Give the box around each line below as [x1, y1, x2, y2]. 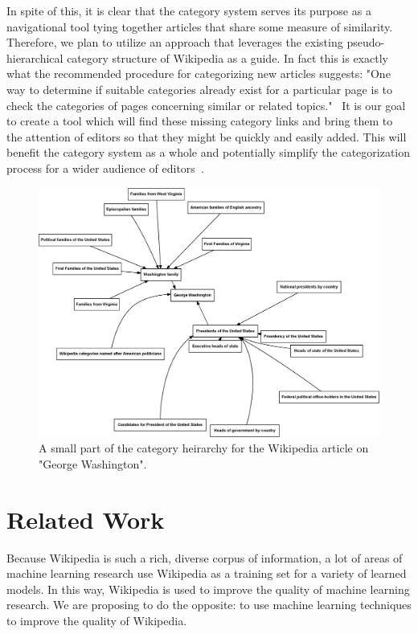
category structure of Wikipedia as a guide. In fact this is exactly [67, 49, 388, 66]
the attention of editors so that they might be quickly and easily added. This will [6, 128, 407, 145]
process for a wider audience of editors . [6, 159, 204, 176]
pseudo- [346, 34, 385, 51]
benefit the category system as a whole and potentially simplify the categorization [6, 144, 411, 161]
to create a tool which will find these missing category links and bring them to [6, 112, 393, 129]
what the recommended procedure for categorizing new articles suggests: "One [6, 65, 391, 82]
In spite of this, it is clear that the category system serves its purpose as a [6, 2, 371, 18]
